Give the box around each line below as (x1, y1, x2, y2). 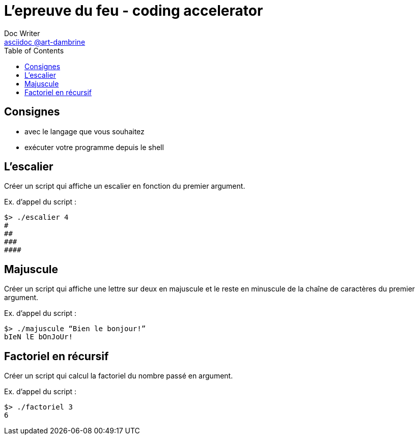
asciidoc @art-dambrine (4, 37, 86, 46)
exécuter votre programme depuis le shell (24, 142, 164, 152)
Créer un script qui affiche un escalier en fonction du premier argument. (4, 182, 245, 191)
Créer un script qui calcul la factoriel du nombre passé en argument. (4, 371, 233, 381)
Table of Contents (4, 46, 64, 55)
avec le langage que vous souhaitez (24, 127, 145, 136)
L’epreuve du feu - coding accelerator (4, 2, 263, 19)
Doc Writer (4, 28, 40, 38)
